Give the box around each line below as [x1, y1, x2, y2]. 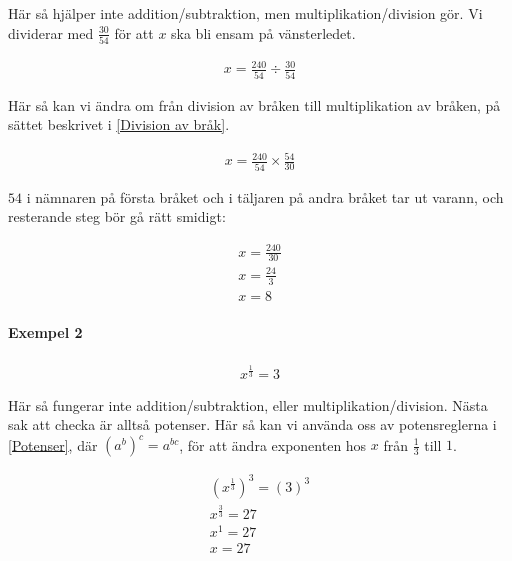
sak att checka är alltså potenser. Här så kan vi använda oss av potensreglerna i [8, 414, 497, 435]
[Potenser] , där [8, 434, 98, 455]
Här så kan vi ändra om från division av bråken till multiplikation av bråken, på [8, 94, 501, 115]
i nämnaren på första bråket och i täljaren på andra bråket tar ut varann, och [26, 186, 504, 207]
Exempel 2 [8, 322, 83, 343]
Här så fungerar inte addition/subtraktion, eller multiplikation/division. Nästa [8, 394, 488, 415]
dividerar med [8, 22, 94, 43]
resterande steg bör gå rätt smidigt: [8, 206, 226, 227]
